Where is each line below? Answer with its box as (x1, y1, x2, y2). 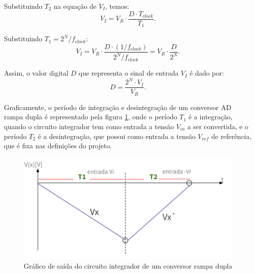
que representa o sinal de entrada (78, 68, 179, 78)
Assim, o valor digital (4, 68, 68, 78)
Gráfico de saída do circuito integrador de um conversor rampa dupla (24, 260, 232, 271)
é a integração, (189, 111, 233, 122)
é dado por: (190, 68, 224, 78)
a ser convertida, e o (187, 121, 249, 131)
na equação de (54, 1, 96, 11)
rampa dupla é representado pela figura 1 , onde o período (4, 111, 177, 122)
